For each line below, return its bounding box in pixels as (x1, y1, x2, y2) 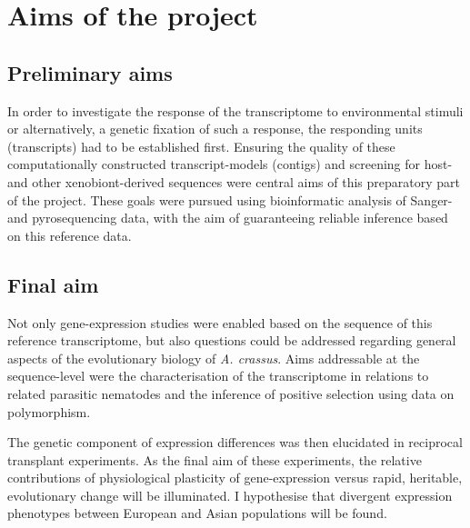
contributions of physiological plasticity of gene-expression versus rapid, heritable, (7, 468, 463, 487)
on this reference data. (7, 225, 132, 244)
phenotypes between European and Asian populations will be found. (7, 503, 387, 523)
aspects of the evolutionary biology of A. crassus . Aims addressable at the (7, 348, 420, 367)
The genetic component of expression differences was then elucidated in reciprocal (7, 433, 463, 452)
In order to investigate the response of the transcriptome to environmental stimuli (7, 101, 464, 120)
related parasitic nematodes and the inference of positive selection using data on (7, 384, 455, 403)
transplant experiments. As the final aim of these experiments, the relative (7, 450, 422, 469)
